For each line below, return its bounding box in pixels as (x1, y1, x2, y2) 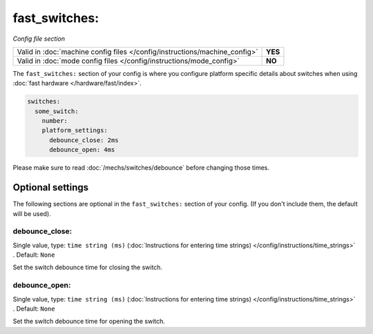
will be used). (12, 209, 51, 217)
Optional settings (12, 181, 89, 193)
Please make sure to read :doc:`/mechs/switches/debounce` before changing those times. (12, 164, 269, 172)
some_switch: (35, 107, 79, 115)
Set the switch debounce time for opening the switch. (12, 317, 166, 326)
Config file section (12, 35, 66, 43)
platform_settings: (41, 126, 108, 135)
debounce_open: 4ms (49, 146, 115, 154)
